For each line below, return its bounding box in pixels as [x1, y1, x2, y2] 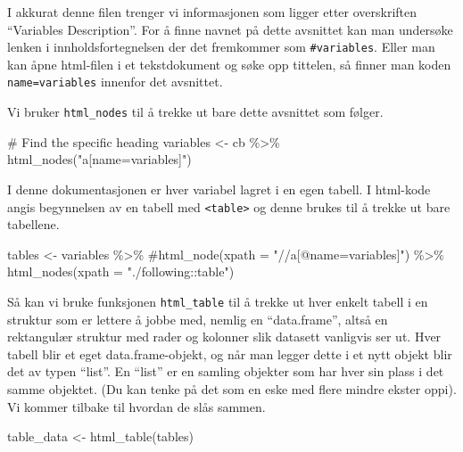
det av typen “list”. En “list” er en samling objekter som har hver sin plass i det [7, 362, 444, 381]
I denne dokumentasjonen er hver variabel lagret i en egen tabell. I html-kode [7, 179, 431, 198]
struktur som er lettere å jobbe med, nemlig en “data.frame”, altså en [7, 309, 388, 328]
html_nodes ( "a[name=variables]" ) [7, 150, 192, 168]
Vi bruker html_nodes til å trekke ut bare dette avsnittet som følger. [7, 103, 384, 121]
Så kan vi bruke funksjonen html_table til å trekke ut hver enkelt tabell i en [7, 292, 428, 310]
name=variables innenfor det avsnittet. [7, 72, 223, 91]
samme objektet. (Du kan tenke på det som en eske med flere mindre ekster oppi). [7, 380, 457, 398]
